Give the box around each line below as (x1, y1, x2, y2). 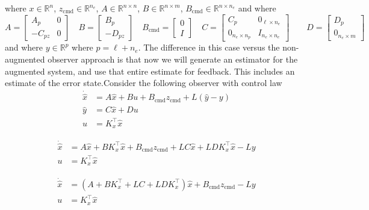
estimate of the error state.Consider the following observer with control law (5, 76, 282, 89)
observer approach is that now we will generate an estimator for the (48, 52, 298, 65)
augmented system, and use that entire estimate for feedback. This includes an (5, 64, 295, 77)
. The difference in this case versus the (138, 41, 280, 54)
